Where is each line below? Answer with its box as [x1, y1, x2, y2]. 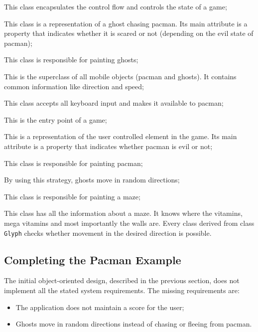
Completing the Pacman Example [4, 252, 181, 267]
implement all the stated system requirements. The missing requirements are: [4, 285, 240, 295]
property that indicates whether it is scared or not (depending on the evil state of [4, 28, 254, 38]
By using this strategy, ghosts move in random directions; [4, 174, 180, 185]
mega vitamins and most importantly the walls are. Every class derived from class [4, 217, 255, 228]
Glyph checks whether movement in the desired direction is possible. [4, 227, 212, 238]
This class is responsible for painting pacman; [4, 158, 143, 168]
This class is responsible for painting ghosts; [4, 54, 138, 65]
